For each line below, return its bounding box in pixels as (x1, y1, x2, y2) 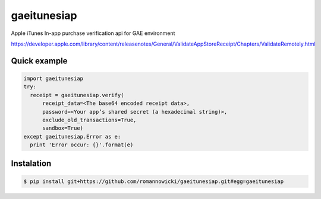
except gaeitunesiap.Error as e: (23, 133, 121, 140)
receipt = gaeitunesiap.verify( (30, 92, 124, 98)
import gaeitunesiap (23, 75, 83, 82)
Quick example (11, 56, 68, 66)
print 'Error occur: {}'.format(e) (30, 142, 134, 148)
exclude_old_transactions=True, (42, 116, 137, 123)
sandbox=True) (42, 125, 83, 131)
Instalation (11, 159, 52, 169)
